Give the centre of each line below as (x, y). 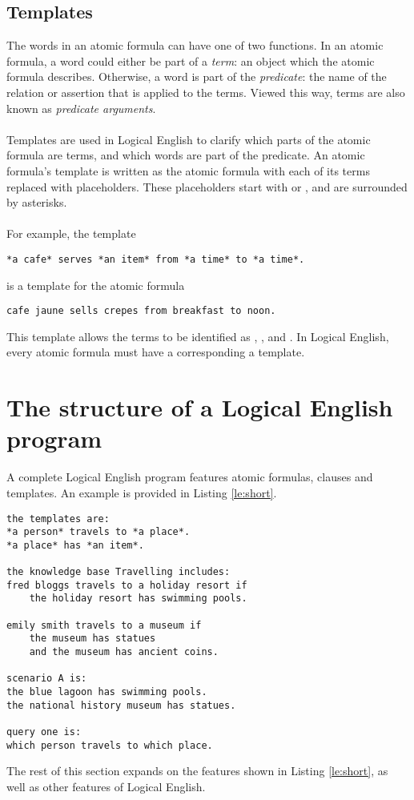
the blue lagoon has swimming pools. (107, 692)
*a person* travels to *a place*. (98, 532)
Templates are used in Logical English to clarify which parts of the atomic (189, 139)
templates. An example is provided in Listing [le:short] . (142, 492)
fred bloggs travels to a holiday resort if (127, 585)
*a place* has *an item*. (75, 545)
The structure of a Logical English (200, 407)
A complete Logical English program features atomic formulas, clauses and (190, 477)
